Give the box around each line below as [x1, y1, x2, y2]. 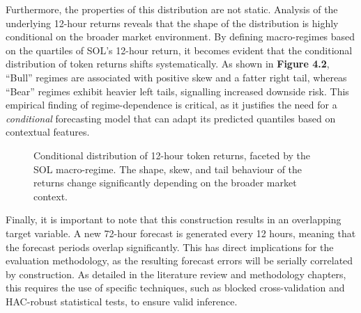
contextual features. [6, 125, 90, 139]
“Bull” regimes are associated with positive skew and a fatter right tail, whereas [6, 70, 347, 84]
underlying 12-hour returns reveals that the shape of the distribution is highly [6, 15, 339, 30]
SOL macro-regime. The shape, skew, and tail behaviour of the [33, 161, 302, 176]
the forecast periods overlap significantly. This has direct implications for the [6, 239, 334, 254]
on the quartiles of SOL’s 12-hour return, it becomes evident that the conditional [6, 42, 353, 57]
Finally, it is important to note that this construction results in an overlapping [6, 212, 341, 227]
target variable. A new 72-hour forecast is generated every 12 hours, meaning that [6, 225, 356, 240]
